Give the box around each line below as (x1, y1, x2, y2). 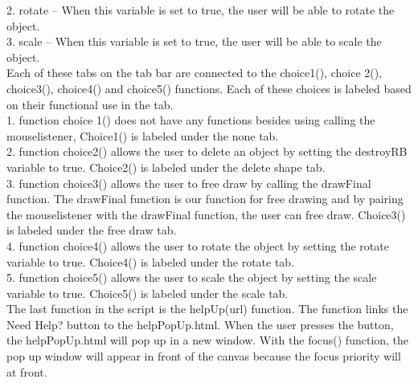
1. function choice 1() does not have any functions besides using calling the (6, 112, 375, 128)
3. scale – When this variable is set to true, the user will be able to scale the (6, 33, 382, 50)
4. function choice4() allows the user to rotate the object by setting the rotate (6, 237, 389, 254)
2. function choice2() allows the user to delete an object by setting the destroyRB (6, 143, 408, 160)
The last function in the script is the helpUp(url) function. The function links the (6, 300, 408, 317)
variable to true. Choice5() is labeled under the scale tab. (6, 284, 289, 301)
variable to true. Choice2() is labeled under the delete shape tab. (6, 158, 326, 175)
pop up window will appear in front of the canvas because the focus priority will (6, 348, 401, 365)
